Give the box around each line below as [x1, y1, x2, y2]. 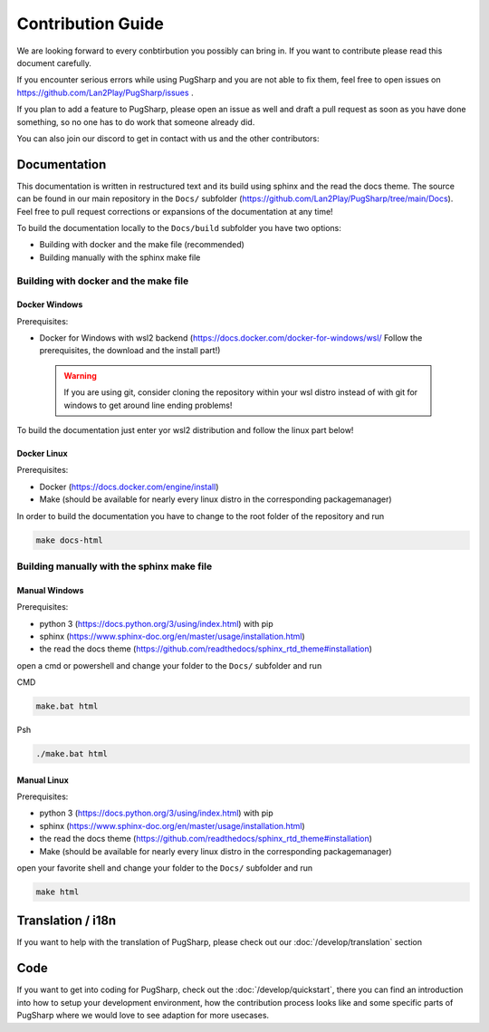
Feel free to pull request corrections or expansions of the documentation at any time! [16, 206, 334, 217]
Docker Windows [16, 299, 83, 310]
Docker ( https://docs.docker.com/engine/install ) [39, 481, 219, 492]
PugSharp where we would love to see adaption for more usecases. [16, 1010, 270, 1021]
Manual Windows [16, 584, 84, 595]
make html [35, 886, 80, 897]
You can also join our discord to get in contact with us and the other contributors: [16, 132, 321, 144]
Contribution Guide [16, 14, 165, 34]
